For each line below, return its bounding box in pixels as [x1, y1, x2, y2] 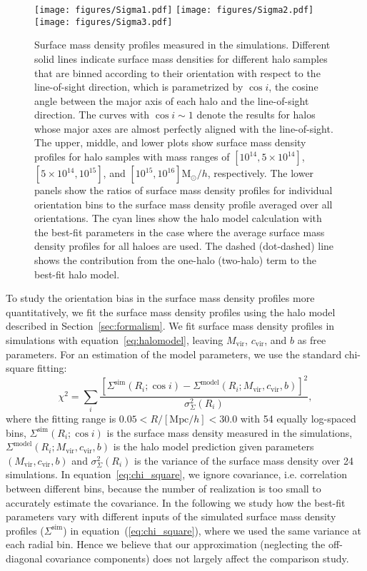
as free [297, 333, 326, 347]
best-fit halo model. [34, 266, 120, 281]
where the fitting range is [6, 411, 116, 426]
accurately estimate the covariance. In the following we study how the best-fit [6, 495, 346, 510]
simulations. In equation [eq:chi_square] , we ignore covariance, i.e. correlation [6, 467, 347, 482]
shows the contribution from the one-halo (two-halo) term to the [34, 253, 316, 268]
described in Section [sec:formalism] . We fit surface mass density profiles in [6, 318, 335, 333]
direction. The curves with [34, 107, 150, 122]
